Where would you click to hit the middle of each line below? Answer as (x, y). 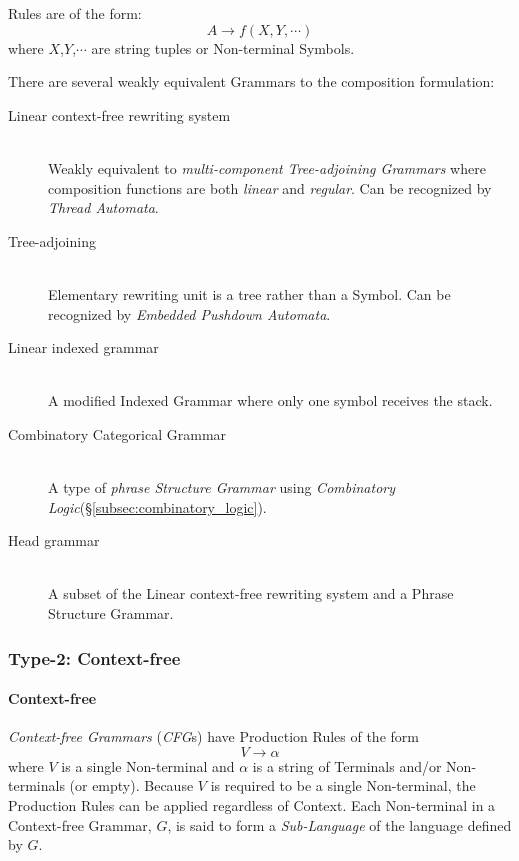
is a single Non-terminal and (148, 765)
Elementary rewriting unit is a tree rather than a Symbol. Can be (249, 293)
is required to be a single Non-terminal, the (343, 785)
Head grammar (54, 540)
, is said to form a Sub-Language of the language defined (339, 824)
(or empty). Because (131, 785)
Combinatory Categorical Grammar (117, 433)
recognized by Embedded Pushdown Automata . (189, 313)
